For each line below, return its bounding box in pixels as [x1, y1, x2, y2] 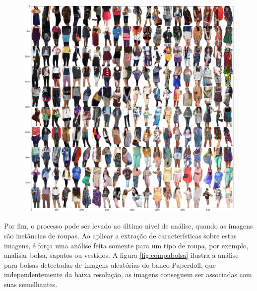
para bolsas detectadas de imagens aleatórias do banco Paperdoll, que [4, 259, 216, 270]
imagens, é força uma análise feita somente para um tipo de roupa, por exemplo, [4, 240, 249, 250]
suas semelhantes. [4, 279, 58, 290]
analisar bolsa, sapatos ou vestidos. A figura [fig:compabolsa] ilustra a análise [4, 250, 239, 260]
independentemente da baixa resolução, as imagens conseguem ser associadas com [4, 269, 252, 280]
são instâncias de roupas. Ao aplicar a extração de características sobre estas [4, 231, 237, 241]
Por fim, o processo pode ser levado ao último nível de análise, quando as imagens [4, 221, 253, 231]
